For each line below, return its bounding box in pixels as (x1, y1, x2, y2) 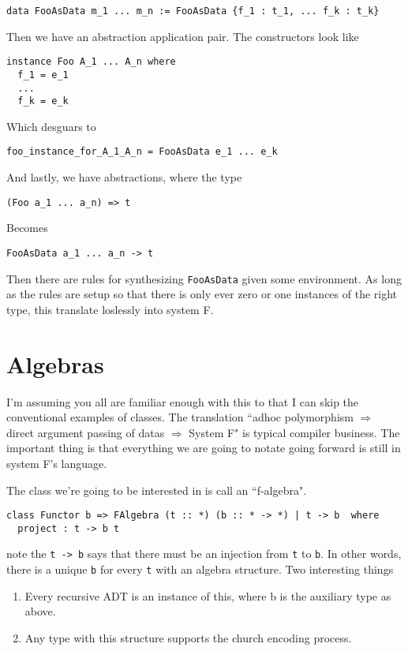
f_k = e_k (17, 95, 69, 107)
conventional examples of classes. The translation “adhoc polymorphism (6, 409, 354, 425)
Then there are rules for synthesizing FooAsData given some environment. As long (6, 270, 402, 286)
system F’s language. (6, 455, 107, 471)
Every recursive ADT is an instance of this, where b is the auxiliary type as (24, 587, 391, 604)
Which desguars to (6, 118, 96, 134)
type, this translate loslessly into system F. (6, 301, 214, 317)
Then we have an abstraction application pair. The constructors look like (6, 28, 359, 44)
